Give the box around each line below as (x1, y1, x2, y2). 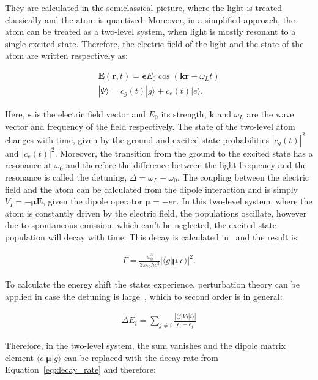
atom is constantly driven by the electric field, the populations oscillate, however (5, 206, 307, 219)
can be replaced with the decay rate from (64, 351, 218, 363)
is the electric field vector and (34, 108, 146, 121)
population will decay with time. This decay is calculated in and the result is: (5, 230, 300, 243)
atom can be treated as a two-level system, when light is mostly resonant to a (5, 25, 296, 38)
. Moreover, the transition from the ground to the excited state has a (54, 146, 313, 159)
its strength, (161, 108, 207, 121)
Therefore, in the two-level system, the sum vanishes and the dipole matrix (5, 339, 286, 352)
